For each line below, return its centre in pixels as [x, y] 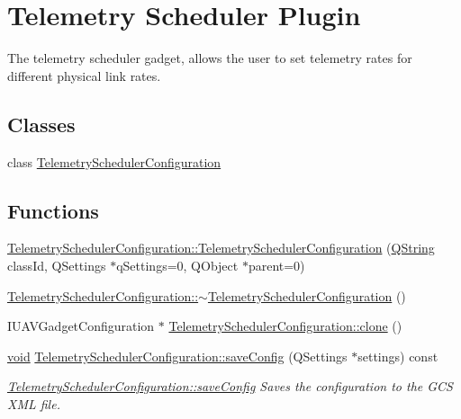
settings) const [398, 356]
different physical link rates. [84, 75]
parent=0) [276, 265]
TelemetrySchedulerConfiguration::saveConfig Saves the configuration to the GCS [230, 386]
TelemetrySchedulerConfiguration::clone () [285, 326]
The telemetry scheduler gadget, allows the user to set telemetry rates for [210, 58]
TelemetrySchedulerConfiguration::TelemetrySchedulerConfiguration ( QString [221, 248]
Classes [41, 124]
